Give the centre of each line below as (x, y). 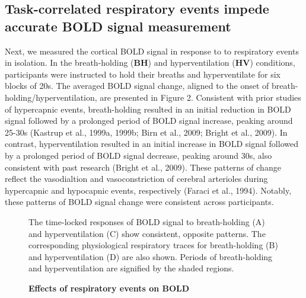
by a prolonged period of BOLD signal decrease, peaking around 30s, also (138, 155)
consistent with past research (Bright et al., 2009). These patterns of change (143, 167)
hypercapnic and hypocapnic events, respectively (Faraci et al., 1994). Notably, (148, 190)
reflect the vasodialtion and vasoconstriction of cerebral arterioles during (136, 179)
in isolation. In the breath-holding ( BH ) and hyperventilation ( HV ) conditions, (150, 63)
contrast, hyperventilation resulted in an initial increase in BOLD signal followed (152, 144)
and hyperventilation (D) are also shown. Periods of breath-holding (151, 256)
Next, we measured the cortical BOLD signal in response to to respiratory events (152, 51)
